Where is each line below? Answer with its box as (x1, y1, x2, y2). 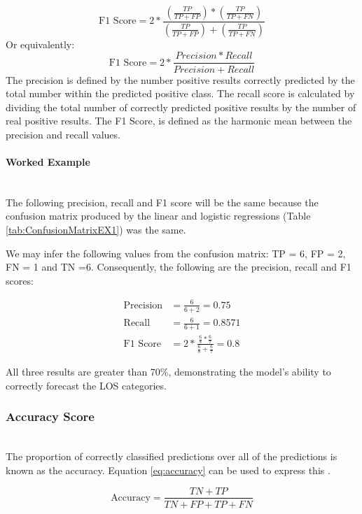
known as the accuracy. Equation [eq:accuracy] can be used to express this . (6, 462, 330, 477)
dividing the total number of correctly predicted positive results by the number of (6, 99, 356, 114)
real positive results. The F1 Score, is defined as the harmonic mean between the (6, 113, 352, 128)
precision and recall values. (6, 127, 120, 141)
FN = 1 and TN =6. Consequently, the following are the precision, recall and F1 (6, 259, 351, 274)
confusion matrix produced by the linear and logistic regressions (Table (6, 208, 311, 223)
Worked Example (6, 155, 90, 169)
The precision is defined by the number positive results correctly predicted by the (6, 72, 355, 87)
